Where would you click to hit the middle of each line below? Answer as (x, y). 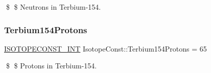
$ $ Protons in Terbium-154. (51, 66)
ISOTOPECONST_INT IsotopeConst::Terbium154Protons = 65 (105, 48)
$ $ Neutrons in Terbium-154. (53, 7)
